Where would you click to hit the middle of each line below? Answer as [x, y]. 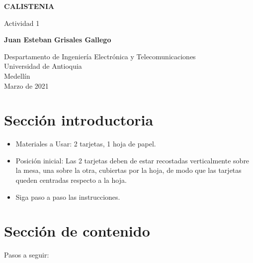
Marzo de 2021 [26, 85]
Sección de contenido [77, 231]
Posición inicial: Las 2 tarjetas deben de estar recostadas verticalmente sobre [132, 160]
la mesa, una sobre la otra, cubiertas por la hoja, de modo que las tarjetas [128, 170]
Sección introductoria [79, 120]
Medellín [17, 75]
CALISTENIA [29, 6]
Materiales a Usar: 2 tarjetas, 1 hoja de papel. [86, 144]
